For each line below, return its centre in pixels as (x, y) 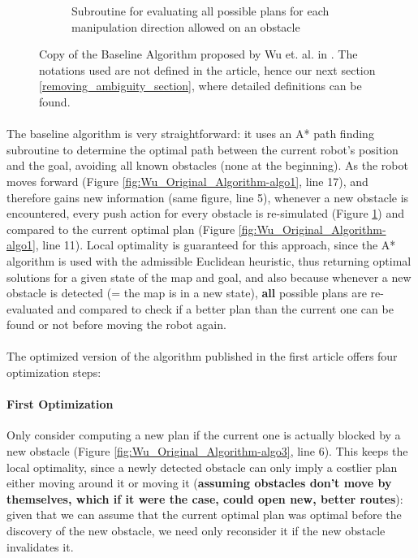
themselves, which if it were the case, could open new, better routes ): (205, 498)
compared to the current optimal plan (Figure (121, 229)
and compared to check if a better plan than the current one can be (225, 308)
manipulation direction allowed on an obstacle (186, 26)
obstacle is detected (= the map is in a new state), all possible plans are (187, 293)
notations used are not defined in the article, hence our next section (207, 69)
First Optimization (60, 404)
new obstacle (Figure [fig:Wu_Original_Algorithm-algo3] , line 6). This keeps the (207, 451)
